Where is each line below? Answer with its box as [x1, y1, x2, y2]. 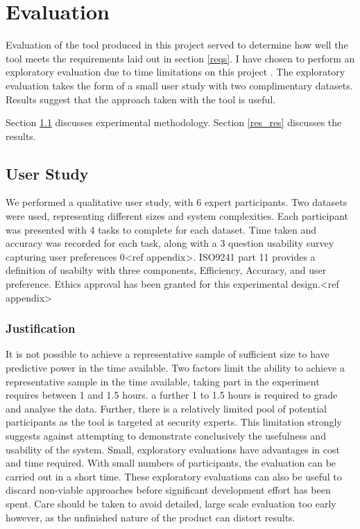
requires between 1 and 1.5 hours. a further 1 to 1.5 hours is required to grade [6, 388, 338, 402]
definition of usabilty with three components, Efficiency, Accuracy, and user [6, 263, 327, 277]
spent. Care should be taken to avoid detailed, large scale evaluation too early [6, 496, 336, 510]
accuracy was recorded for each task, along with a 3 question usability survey [6, 236, 334, 250]
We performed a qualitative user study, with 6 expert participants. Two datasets [6, 195, 348, 209]
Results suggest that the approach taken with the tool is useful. [6, 92, 276, 106]
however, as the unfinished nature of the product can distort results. [6, 510, 295, 524]
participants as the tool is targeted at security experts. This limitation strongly [6, 415, 342, 429]
